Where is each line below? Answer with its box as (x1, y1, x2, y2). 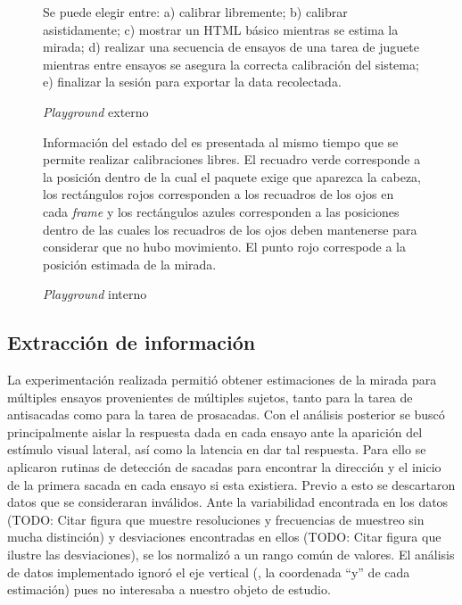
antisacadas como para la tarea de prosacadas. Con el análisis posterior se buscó (7, 405, 445, 424)
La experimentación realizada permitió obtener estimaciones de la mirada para (7, 370, 437, 389)
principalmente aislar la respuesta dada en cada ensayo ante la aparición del (7, 422, 423, 441)
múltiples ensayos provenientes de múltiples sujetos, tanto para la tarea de (7, 387, 413, 406)
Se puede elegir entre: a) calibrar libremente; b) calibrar (43, 3, 348, 21)
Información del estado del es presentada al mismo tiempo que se (43, 132, 399, 151)
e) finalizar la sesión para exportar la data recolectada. (43, 72, 342, 91)
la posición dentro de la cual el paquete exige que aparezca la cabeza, (43, 167, 422, 186)
